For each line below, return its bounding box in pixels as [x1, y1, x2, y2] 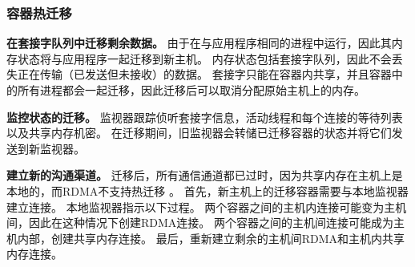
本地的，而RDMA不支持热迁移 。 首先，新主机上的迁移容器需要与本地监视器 [6, 182, 409, 199]
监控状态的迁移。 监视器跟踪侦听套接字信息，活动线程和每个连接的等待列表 [6, 108, 403, 125]
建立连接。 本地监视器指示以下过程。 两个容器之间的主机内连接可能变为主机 [6, 198, 407, 215]
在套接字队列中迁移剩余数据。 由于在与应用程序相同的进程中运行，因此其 [6, 34, 392, 51]
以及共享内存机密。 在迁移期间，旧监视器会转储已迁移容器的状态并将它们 [6, 124, 392, 141]
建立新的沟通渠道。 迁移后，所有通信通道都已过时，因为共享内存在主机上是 [6, 167, 403, 184]
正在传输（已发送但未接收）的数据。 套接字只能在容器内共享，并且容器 [17, 66, 392, 83]
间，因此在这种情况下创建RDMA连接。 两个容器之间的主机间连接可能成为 [6, 214, 393, 231]
